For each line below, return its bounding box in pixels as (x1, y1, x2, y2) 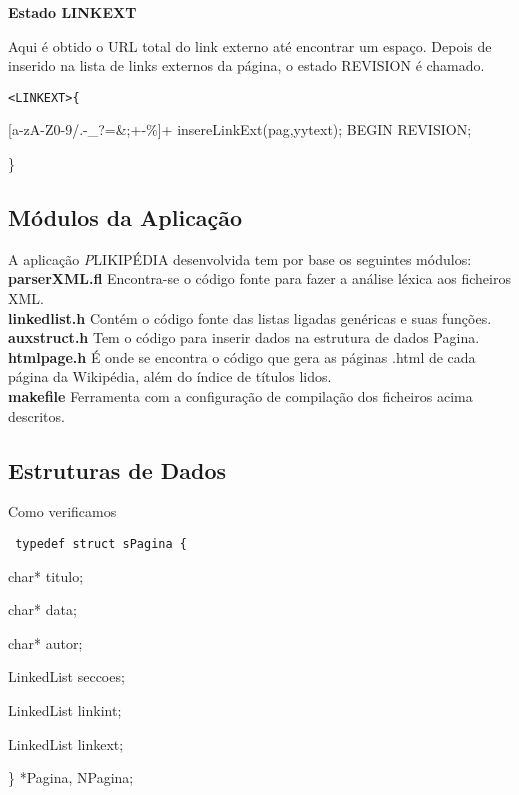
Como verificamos (8, 501, 117, 522)
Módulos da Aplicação (8, 202, 243, 233)
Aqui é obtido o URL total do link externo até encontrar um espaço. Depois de (8, 35, 492, 56)
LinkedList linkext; (8, 733, 124, 754)
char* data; (8, 599, 77, 620)
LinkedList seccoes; (8, 666, 125, 687)
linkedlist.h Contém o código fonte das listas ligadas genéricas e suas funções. (8, 307, 492, 328)
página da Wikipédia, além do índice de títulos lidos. (8, 366, 332, 387)
